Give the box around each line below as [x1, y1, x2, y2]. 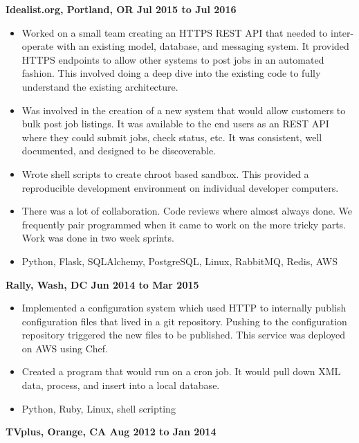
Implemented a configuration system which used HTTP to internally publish [21, 300, 347, 315]
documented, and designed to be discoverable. [21, 143, 216, 158]
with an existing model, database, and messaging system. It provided [57, 39, 349, 53]
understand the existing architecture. [21, 79, 178, 93]
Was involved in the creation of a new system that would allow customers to [21, 102, 346, 117]
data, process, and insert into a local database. [21, 378, 220, 392]
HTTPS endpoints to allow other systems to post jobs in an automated [21, 52, 324, 66]
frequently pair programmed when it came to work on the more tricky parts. [21, 217, 347, 231]
